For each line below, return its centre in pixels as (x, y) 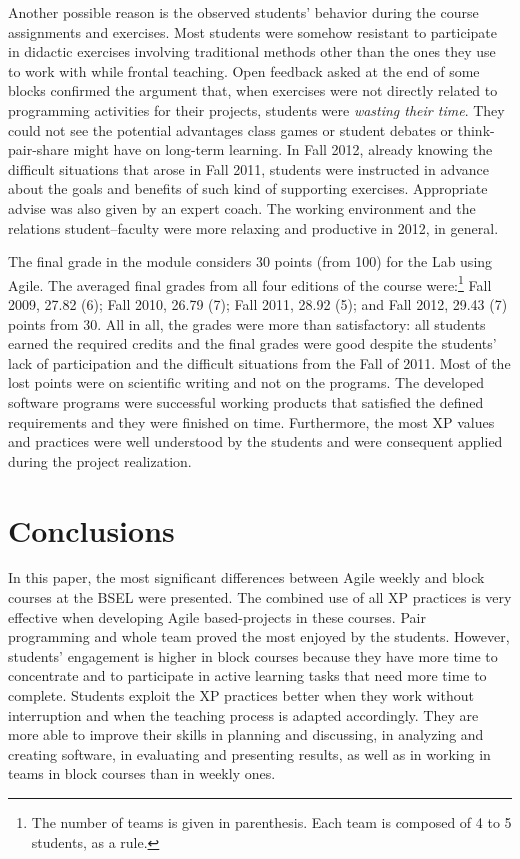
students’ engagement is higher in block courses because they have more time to (253, 655)
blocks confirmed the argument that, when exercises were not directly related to (253, 90)
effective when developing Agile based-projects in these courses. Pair (217, 616)
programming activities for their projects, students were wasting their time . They (256, 109)
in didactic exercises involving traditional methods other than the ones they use (252, 51)
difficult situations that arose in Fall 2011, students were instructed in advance (249, 168)
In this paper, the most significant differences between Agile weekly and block (246, 577)
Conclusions (91, 529)
